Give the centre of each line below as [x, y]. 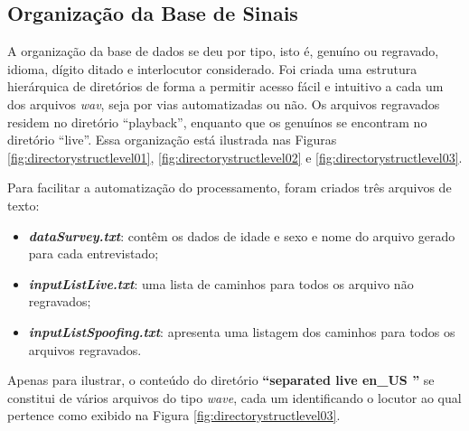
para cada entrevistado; [94, 253]
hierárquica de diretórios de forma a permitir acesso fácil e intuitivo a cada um [225, 86]
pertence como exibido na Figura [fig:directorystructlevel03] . [174, 415]
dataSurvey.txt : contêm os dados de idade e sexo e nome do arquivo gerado [242, 235]
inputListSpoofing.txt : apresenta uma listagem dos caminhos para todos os [242, 331]
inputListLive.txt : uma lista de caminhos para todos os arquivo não [221, 283]
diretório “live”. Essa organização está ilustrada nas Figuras [172, 140]
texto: [23, 205]
